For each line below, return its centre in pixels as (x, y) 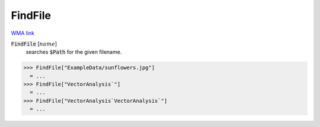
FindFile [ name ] (34, 44)
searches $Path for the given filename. (74, 52)
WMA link (23, 33)
